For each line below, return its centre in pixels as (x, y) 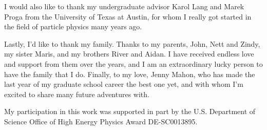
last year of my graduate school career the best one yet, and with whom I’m (124, 84)
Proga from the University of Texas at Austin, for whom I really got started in (128, 16)
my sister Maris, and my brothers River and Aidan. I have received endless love (129, 54)
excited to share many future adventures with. (77, 94)
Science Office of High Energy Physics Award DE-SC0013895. (101, 121)
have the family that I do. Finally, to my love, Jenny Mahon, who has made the (130, 74)
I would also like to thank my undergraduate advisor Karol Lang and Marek (124, 6)
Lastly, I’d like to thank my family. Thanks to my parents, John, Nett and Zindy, (132, 43)
